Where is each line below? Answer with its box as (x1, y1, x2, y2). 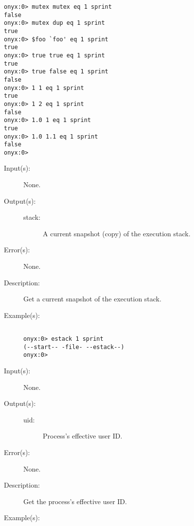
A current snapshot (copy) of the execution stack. (43, 228, 191, 238)
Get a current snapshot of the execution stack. (23, 294, 161, 304)
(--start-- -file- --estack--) (23, 343, 124, 351)
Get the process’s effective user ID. (23, 496, 127, 506)
